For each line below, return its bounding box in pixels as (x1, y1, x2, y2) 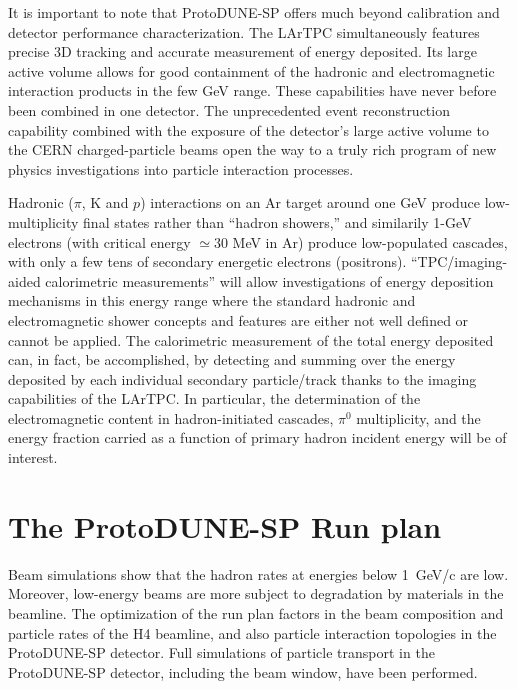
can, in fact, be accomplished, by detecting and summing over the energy (8, 349, 456, 370)
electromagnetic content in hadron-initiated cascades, (8, 407, 334, 428)
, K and (81, 192, 129, 213)
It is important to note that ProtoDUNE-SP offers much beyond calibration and (8, 2, 500, 22)
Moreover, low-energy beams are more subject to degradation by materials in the (8, 583, 504, 604)
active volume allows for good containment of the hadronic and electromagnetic (8, 60, 495, 81)
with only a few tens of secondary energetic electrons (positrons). (8, 251, 407, 272)
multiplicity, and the (356, 407, 481, 428)
